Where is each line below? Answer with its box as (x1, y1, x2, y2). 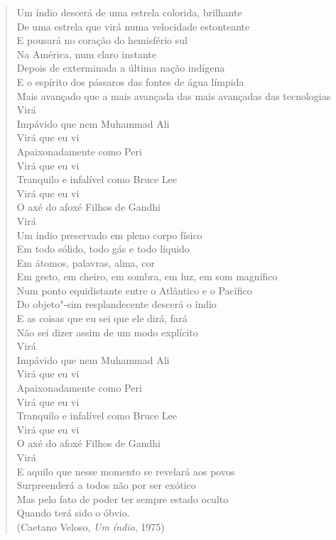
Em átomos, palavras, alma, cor (16, 255, 155, 270)
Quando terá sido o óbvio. (16, 505, 130, 520)
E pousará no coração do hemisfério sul (16, 33, 188, 48)
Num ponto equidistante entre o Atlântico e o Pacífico (16, 282, 252, 297)
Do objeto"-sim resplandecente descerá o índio (16, 297, 217, 312)
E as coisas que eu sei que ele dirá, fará (16, 311, 188, 326)
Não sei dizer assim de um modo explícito (16, 324, 198, 339)
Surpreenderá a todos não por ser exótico (16, 478, 196, 492)
